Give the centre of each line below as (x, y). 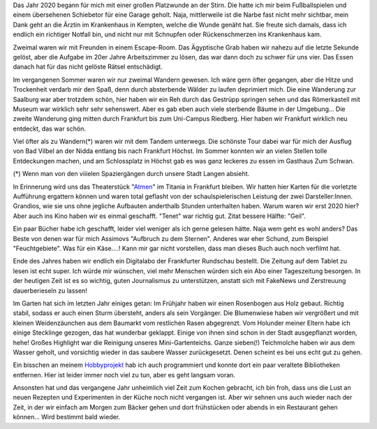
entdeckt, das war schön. (50, 129)
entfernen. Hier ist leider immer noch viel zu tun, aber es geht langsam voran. (124, 375)
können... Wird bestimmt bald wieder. (67, 417)
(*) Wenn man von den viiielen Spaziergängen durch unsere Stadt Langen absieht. (131, 174)
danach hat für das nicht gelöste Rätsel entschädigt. (88, 67)
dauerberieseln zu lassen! (50, 291)
